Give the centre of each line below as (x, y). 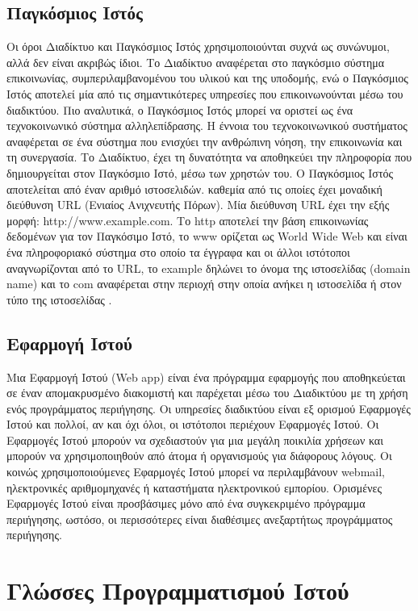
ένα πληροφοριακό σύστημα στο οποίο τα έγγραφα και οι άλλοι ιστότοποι (178, 251)
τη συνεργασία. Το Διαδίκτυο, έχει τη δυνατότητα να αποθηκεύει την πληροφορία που (209, 157)
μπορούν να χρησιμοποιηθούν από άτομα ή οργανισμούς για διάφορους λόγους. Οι (199, 456)
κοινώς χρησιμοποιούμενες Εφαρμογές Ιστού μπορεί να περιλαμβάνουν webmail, (196, 472)
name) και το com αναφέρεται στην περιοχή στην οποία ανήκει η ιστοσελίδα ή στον (204, 284)
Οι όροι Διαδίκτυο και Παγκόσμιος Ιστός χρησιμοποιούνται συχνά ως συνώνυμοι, (198, 46)
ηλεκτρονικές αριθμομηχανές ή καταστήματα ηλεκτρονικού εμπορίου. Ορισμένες (194, 487)
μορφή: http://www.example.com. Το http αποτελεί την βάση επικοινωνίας (188, 220)
